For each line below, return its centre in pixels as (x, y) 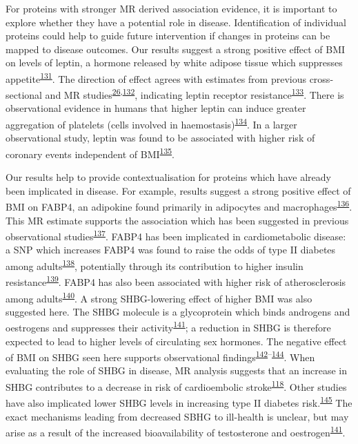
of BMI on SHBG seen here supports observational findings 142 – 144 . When (160, 356)
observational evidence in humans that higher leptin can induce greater (156, 108)
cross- (321, 78)
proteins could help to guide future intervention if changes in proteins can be (168, 36)
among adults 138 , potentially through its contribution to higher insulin (155, 265)
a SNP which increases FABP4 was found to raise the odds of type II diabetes (171, 250)
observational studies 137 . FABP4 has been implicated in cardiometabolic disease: (176, 235)
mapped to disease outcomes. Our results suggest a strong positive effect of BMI (176, 49)
